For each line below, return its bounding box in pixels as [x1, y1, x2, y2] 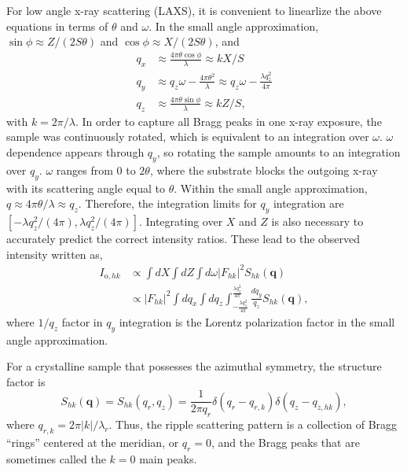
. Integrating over [138, 212, 223, 229]
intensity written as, [6, 245, 103, 262]
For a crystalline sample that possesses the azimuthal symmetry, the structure [6, 358, 382, 374]
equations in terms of [6, 17, 108, 34]
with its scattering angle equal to [6, 179, 166, 196]
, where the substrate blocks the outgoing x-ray [149, 161, 378, 178]
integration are [273, 195, 344, 212]
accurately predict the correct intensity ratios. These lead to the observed [6, 230, 361, 246]
